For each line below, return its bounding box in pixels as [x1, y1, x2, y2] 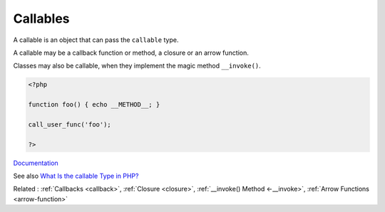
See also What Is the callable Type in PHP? [13, 171, 139, 181]
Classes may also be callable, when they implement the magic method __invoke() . [13, 61, 262, 70]
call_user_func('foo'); [28, 120, 112, 128]
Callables [13, 11, 70, 26]
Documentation [13, 159, 58, 167]
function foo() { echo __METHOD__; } [28, 100, 160, 109]
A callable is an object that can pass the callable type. [13, 36, 179, 44]
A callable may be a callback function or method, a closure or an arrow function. [13, 48, 249, 57]
